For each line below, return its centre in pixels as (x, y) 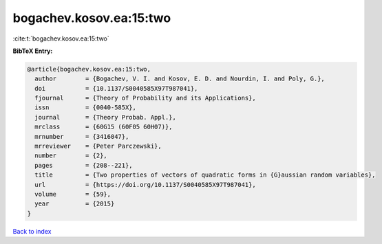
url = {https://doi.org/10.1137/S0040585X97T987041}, (145, 185)
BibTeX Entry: (33, 51)
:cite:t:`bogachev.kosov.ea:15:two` (61, 38)
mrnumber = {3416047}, (82, 136)
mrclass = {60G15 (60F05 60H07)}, (104, 127)
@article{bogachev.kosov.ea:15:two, (89, 69)
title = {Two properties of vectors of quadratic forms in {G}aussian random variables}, (205, 175)
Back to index (32, 231)
